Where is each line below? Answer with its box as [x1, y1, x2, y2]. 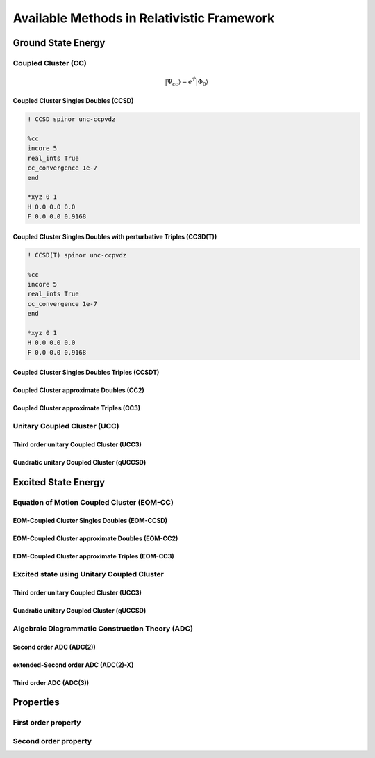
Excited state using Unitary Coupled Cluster [12, 570, 165, 579]
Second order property [12, 736, 92, 745]
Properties [12, 696, 60, 709]
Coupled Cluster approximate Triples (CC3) [12, 404, 141, 412]
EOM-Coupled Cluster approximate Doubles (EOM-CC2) [12, 534, 178, 542]
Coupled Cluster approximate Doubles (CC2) [12, 386, 145, 394]
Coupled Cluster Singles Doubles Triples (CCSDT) [12, 369, 160, 377]
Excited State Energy [12, 476, 106, 488]
